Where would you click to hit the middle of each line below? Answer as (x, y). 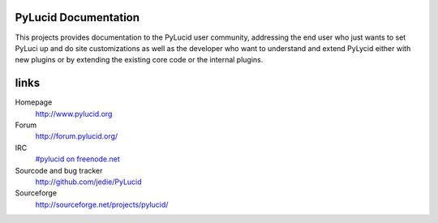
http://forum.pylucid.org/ (77, 136)
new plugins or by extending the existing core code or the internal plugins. (139, 60)
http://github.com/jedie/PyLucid (88, 182)
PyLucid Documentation (77, 17)
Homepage (34, 102)
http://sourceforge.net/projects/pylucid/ (102, 204)
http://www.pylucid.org (74, 114)
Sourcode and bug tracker (59, 170)
